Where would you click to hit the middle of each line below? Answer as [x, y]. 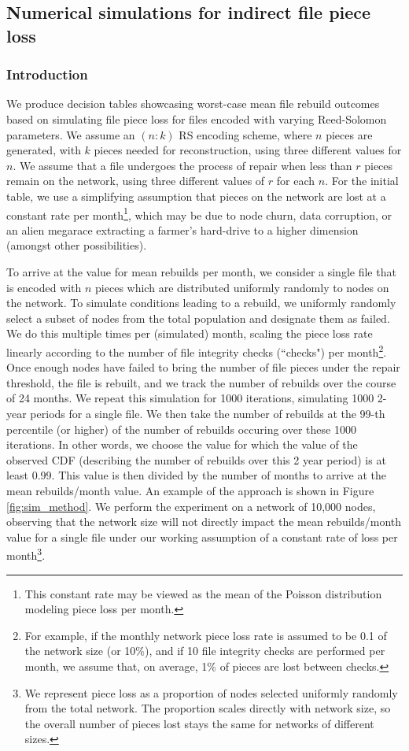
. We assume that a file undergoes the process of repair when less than [182, 165]
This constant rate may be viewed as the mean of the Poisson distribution [203, 593]
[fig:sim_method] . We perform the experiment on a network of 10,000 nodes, [191, 506]
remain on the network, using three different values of [136, 181]
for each [296, 181]
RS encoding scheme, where [245, 134]
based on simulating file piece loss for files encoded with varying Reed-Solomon [197, 118]
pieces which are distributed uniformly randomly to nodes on [242, 287]
